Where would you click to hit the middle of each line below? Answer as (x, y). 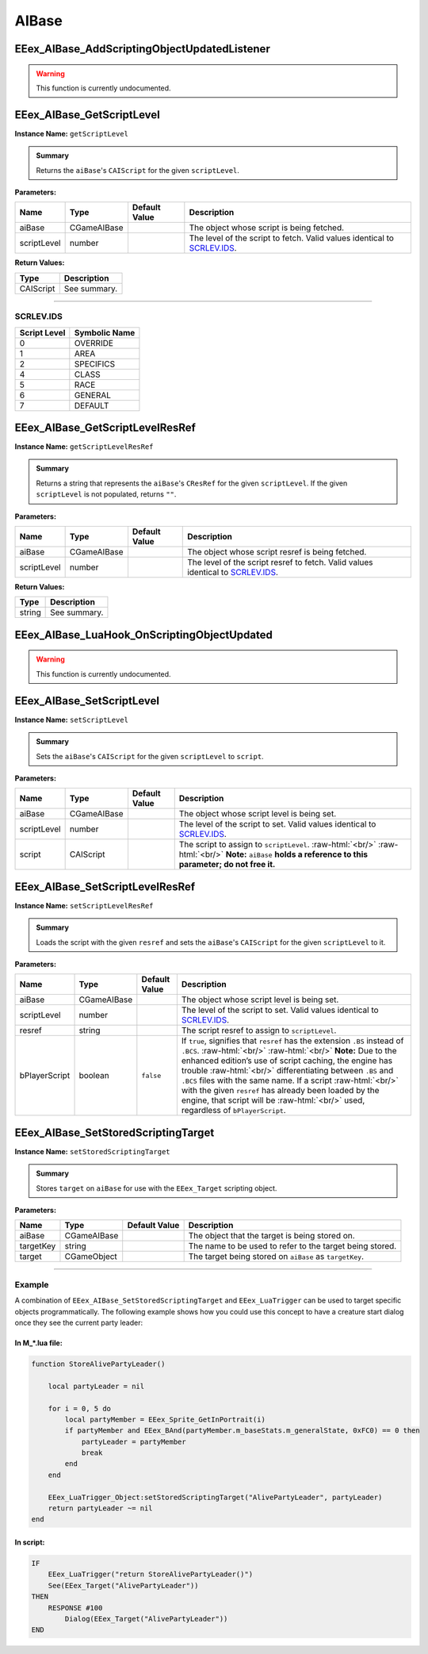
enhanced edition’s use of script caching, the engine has (287, 1061)
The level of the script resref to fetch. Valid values (280, 562)
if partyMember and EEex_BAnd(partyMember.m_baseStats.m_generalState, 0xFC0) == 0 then (242, 1431)
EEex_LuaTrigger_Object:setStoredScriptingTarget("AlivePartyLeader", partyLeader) (215, 1497)
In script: (30, 1542)
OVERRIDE (94, 343)
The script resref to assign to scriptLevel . (259, 1030)
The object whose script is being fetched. (267, 228)
